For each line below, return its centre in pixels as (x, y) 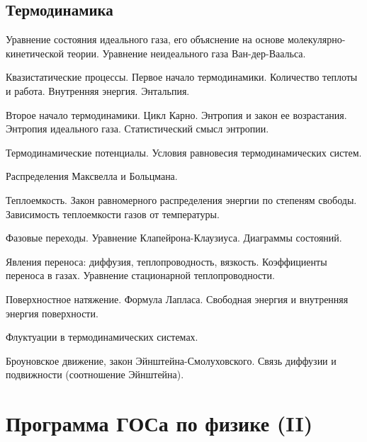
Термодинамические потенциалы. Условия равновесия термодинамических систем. (184, 152)
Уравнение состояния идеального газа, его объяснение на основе (145, 39)
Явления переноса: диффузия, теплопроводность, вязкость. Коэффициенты (166, 261)
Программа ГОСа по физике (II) (159, 423)
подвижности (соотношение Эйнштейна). (95, 374)
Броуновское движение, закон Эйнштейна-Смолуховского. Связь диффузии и (171, 360)
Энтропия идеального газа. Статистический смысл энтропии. (137, 129)
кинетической (35, 53)
